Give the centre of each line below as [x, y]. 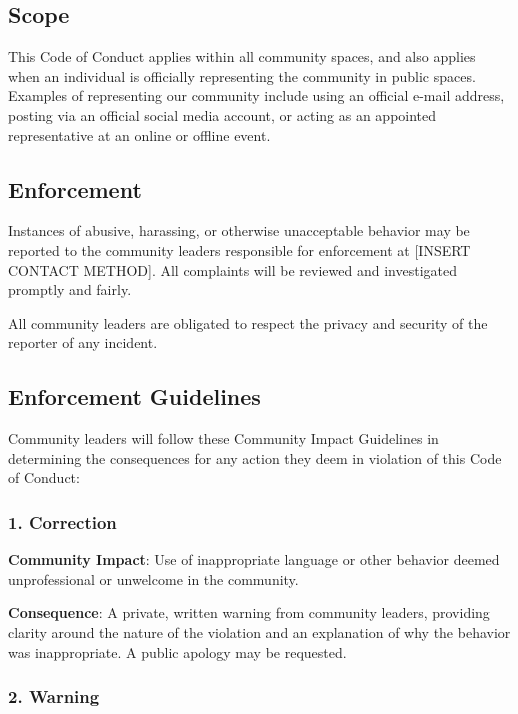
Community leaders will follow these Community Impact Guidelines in [223, 438]
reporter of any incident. [83, 342]
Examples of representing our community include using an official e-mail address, [256, 95]
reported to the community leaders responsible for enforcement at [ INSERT [239, 249]
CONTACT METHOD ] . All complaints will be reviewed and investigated [232, 269]
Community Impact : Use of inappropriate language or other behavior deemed [254, 559]
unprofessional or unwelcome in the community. [153, 578]
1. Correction [62, 521]
